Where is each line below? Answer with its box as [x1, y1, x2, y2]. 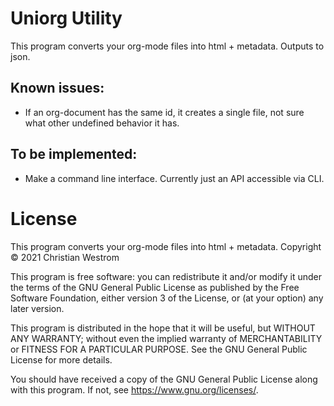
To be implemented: [10, 146, 138, 163]
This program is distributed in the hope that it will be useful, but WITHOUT [10, 322, 316, 334]
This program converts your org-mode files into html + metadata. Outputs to [10, 40, 325, 52]
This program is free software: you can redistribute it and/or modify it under [10, 270, 322, 282]
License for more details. [10, 353, 113, 366]
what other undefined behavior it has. [24, 117, 180, 129]
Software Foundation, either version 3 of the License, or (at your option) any [10, 292, 324, 304]
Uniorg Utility [10, 7, 123, 30]
